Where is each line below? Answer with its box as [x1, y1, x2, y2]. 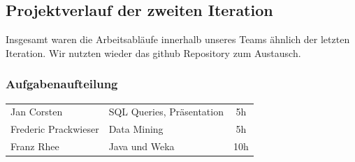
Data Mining [108, 122, 164, 136]
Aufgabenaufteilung [6, 75, 118, 92]
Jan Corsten [10, 104, 63, 119]
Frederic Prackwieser [10, 122, 99, 136]
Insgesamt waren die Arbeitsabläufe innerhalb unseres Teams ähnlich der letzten [6, 32, 350, 47]
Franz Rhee [10, 139, 59, 154]
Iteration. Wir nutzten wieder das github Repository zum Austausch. [6, 45, 301, 60]
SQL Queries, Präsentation [108, 104, 224, 119]
